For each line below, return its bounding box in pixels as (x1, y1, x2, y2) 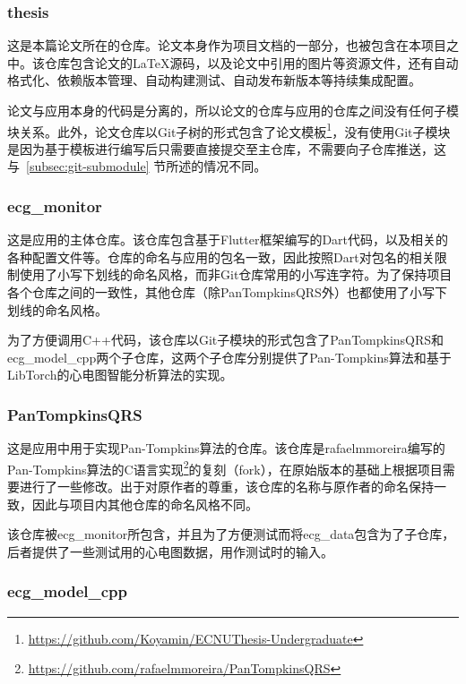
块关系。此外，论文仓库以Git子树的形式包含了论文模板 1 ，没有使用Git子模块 (7, 119, 451, 141)
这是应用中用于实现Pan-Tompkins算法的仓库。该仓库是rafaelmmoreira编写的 (7, 439, 445, 457)
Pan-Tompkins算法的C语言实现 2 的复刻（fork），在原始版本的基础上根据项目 (7, 457, 443, 478)
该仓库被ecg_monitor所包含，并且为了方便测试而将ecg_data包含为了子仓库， (7, 525, 455, 543)
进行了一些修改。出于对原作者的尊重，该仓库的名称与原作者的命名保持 (19, 477, 434, 496)
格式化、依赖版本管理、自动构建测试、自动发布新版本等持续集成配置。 (7, 71, 421, 90)
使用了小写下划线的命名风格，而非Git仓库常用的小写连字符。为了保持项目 (19, 265, 453, 284)
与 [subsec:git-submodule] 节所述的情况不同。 (7, 157, 267, 175)
